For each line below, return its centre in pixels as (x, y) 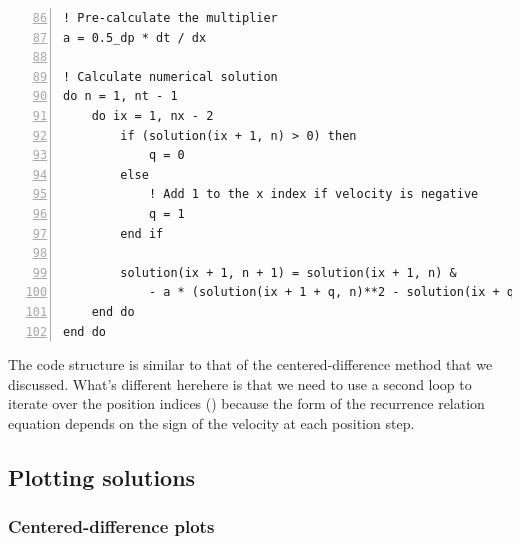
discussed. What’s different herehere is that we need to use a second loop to (240, 383)
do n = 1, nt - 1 (120, 96)
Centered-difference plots (111, 526)
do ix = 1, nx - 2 (152, 115)
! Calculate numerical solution (170, 76)
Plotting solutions (102, 476)
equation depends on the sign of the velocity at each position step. (211, 422)
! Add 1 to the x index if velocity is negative (313, 194)
